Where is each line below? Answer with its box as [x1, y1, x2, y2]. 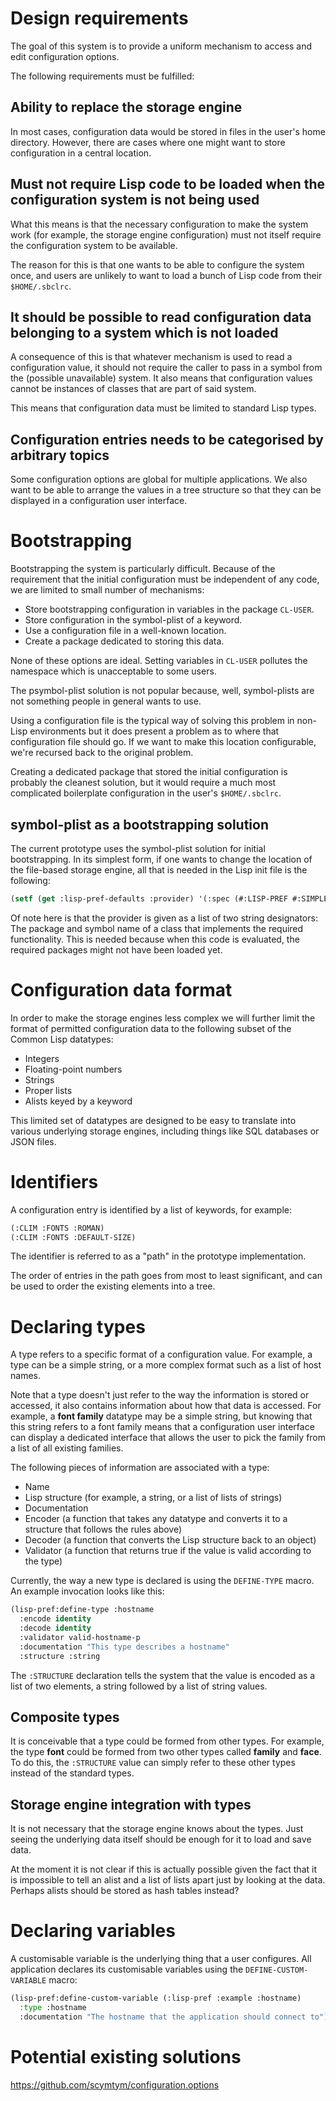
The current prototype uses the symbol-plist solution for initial [10, 842, 266, 854]
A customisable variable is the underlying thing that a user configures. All [10, 1953, 312, 1965]
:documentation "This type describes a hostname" [19, 1642, 230, 1652]
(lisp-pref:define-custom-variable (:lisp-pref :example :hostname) [10, 1993, 302, 2004]
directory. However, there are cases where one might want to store [10, 136, 286, 148]
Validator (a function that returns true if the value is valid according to [24, 1545, 312, 1557]
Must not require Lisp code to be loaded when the [10, 176, 326, 193]
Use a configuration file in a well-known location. [24, 625, 227, 637]
